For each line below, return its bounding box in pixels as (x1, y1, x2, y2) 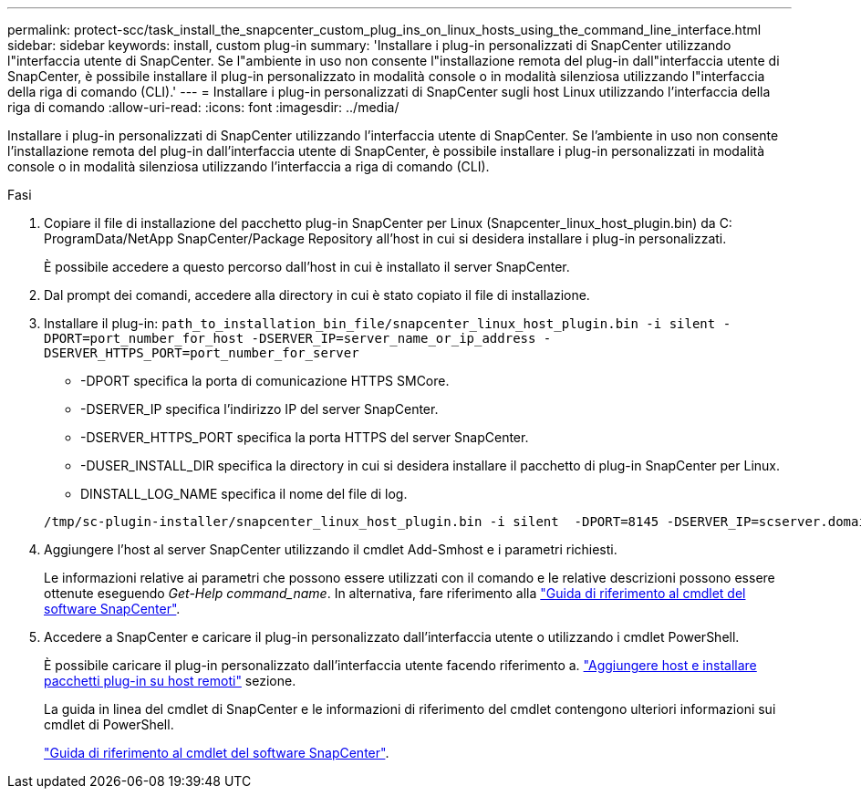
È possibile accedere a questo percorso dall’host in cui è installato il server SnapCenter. (44, 259, 570, 274)
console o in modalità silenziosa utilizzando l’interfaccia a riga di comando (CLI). (7, 159, 490, 174)
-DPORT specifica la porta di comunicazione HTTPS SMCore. (80, 373, 450, 388)
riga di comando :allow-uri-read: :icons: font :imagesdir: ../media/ (7, 99, 399, 115)
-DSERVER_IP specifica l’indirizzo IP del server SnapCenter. (80, 401, 439, 417)
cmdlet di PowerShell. (44, 717, 174, 732)
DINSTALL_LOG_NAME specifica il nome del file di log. (80, 486, 408, 501)
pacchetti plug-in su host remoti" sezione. (44, 673, 296, 688)
